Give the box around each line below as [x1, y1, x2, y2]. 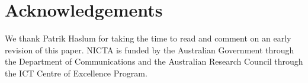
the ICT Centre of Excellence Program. [5, 66, 147, 79]
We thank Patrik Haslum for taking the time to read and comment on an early [5, 32, 291, 44]
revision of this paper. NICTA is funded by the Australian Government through [5, 43, 294, 56]
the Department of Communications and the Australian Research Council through [5, 55, 303, 68]
